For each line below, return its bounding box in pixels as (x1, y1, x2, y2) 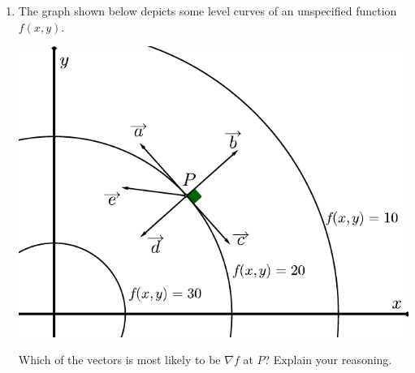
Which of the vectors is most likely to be (18, 351, 221, 368)
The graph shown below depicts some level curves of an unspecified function (18, 2, 397, 19)
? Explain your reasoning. (264, 351, 392, 368)
